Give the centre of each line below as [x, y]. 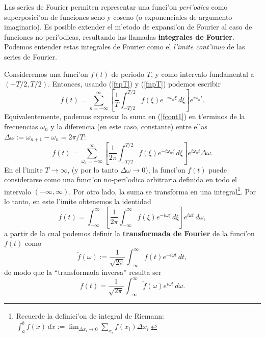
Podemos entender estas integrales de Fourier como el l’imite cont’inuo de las [125, 47]
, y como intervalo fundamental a [202, 74]
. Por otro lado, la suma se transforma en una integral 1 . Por [163, 190]
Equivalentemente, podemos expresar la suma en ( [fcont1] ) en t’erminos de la [125, 116]
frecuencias [21, 126]
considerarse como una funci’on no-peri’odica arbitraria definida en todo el [121, 179]
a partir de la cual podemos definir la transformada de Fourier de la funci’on [129, 233]
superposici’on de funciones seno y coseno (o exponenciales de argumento [118, 17]
